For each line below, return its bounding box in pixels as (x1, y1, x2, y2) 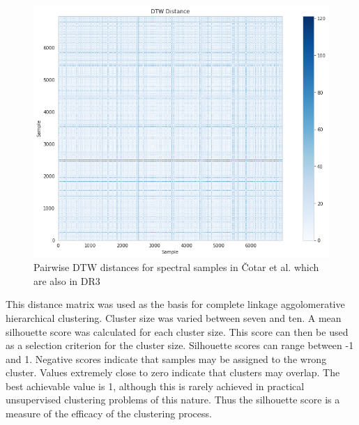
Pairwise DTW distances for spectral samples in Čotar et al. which (33, 260, 319, 275)
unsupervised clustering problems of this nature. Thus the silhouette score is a (6, 392, 340, 407)
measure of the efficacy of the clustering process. (6, 406, 212, 421)
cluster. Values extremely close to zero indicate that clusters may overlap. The (6, 365, 340, 380)
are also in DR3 (33, 273, 100, 288)
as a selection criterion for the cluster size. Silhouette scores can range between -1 (6, 338, 354, 353)
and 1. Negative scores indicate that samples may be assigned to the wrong (6, 351, 327, 366)
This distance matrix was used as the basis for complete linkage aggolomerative (6, 297, 345, 311)
